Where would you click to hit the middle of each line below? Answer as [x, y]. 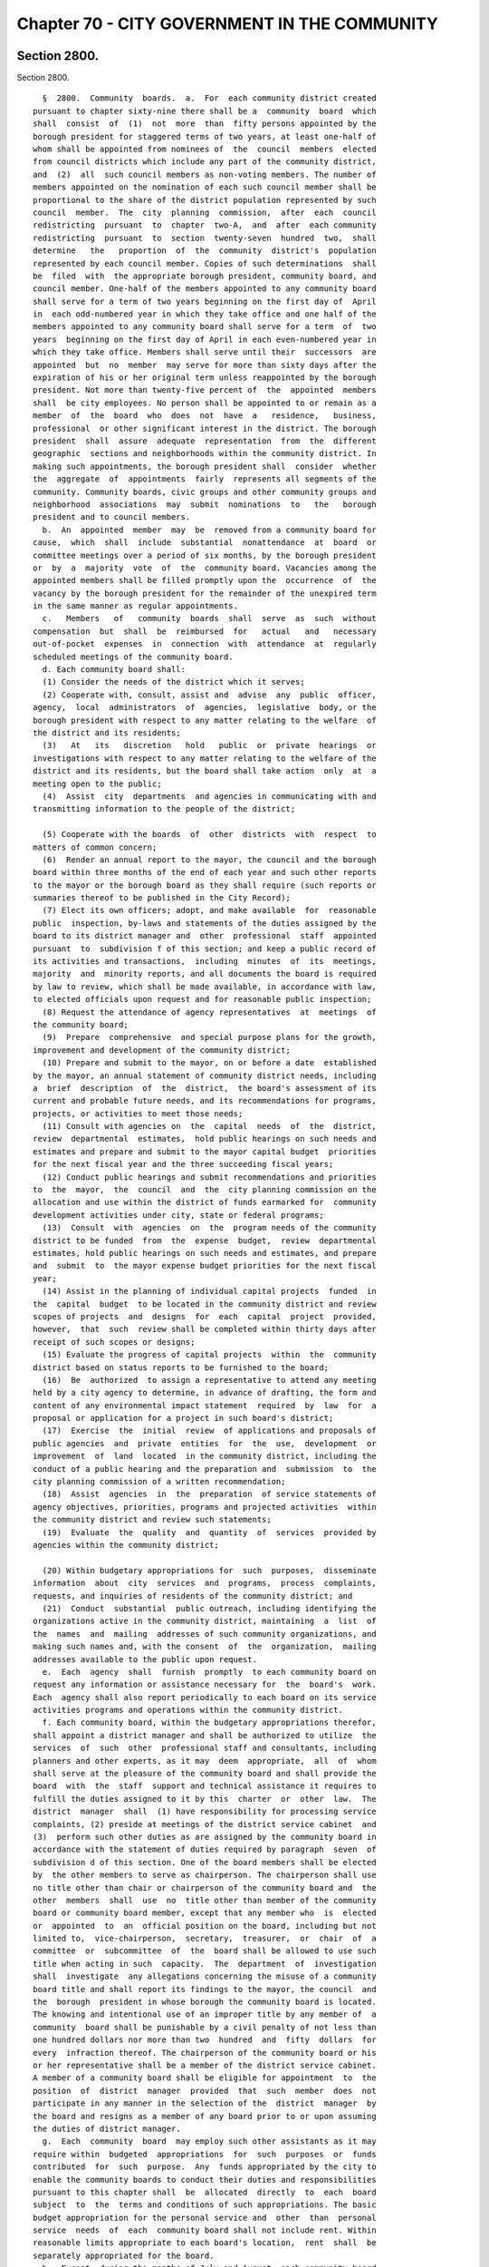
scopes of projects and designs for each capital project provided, [205, 1316]
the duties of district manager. [107, 2128]
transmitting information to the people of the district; [164, 809]
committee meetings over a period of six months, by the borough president [205, 555]
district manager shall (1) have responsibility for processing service [205, 1812]
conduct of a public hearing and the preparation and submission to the [205, 1469]
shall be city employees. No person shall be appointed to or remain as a [205, 403]
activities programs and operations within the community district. [188, 1710]
